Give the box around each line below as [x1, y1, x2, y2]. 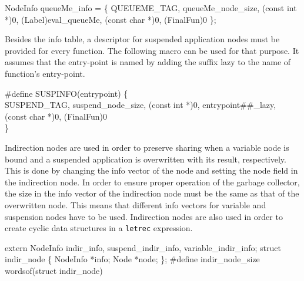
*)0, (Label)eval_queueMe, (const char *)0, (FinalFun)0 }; [5, 13, 216, 25]
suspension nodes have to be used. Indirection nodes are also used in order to [5, 210, 283, 222]
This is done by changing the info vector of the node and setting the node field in [5, 164, 298, 177]
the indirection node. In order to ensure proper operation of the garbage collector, [5, 175, 300, 188]
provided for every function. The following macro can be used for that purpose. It [5, 44, 299, 56]
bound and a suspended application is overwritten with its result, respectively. [5, 153, 286, 165]
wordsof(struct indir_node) [5, 264, 103, 276]
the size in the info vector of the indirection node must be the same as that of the [5, 187, 299, 199]
